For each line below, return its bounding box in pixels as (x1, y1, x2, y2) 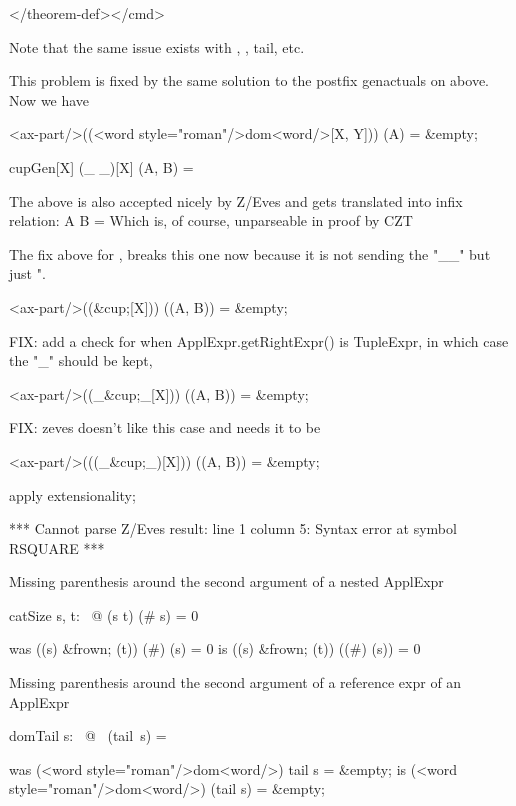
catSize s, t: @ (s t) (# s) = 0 (9, 604, 199, 625)
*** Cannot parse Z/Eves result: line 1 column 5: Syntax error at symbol (9, 518, 457, 539)
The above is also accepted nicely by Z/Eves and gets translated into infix (9, 190, 463, 211)
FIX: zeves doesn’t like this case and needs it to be (9, 417, 321, 438)
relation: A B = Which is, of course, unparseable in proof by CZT (9, 210, 413, 231)
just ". (9, 263, 46, 284)
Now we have (9, 89, 90, 110)
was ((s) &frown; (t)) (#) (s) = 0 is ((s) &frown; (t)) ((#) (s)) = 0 (9, 638, 421, 659)
